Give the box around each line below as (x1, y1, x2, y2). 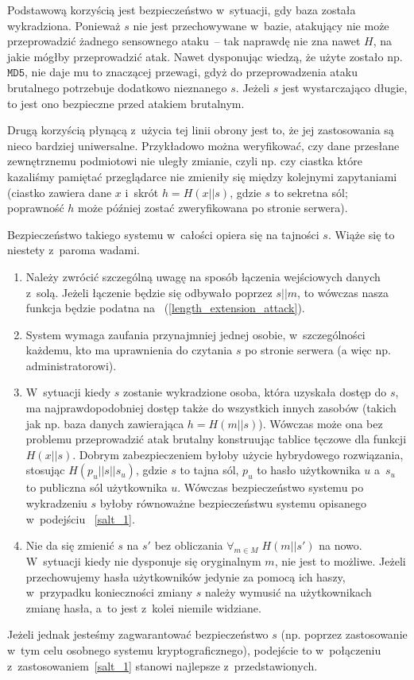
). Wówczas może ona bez (258, 415, 383, 431)
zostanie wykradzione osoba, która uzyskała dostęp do (122, 384, 387, 400)
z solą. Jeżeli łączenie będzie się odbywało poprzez (25, 284, 273, 300)
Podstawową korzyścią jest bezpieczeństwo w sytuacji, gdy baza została (7, 2, 356, 17)
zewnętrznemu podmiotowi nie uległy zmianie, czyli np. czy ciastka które (7, 153, 362, 169)
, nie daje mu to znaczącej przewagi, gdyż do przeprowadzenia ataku (25, 64, 358, 80)
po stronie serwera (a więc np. (245, 342, 391, 358)
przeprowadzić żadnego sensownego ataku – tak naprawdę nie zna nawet (7, 33, 361, 49)
